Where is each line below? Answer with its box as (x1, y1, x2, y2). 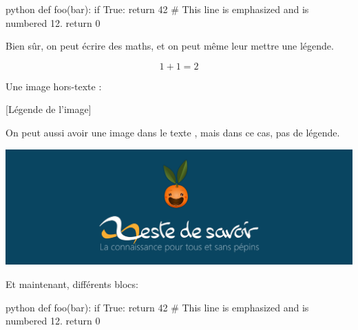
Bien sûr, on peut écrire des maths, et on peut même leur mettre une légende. (6, 39, 334, 53)
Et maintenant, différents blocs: (6, 276, 138, 291)
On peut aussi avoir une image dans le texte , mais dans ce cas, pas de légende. (6, 125, 340, 139)
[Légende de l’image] (6, 102, 92, 116)
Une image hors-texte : (6, 79, 102, 93)
